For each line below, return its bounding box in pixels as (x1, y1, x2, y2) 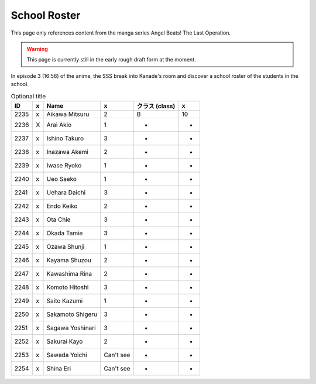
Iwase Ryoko (46, 161, 82, 169)
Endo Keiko (46, 202, 78, 210)
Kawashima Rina (46, 269, 92, 277)
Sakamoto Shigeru (46, 310, 98, 318)
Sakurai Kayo (46, 337, 83, 345)
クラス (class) (136, 102, 176, 110)
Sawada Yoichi (46, 351, 87, 359)
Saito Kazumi (46, 296, 83, 304)
